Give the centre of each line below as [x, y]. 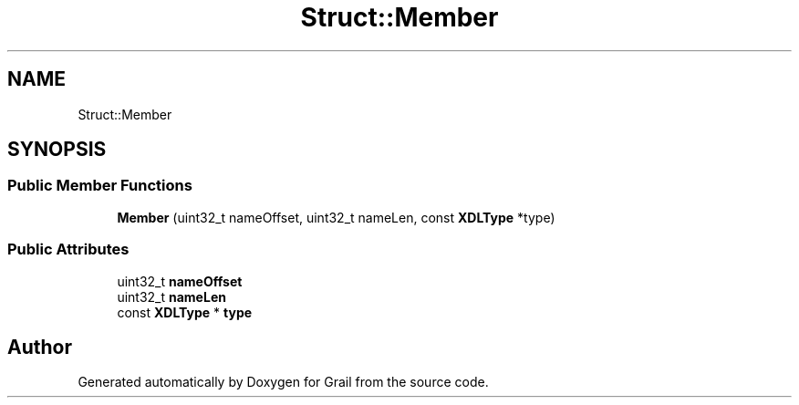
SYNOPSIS [57, 150]
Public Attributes [68, 249]
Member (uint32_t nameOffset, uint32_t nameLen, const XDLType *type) [336, 217]
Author [40, 347]
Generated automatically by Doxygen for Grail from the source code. [283, 382]
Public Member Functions [100, 186]
